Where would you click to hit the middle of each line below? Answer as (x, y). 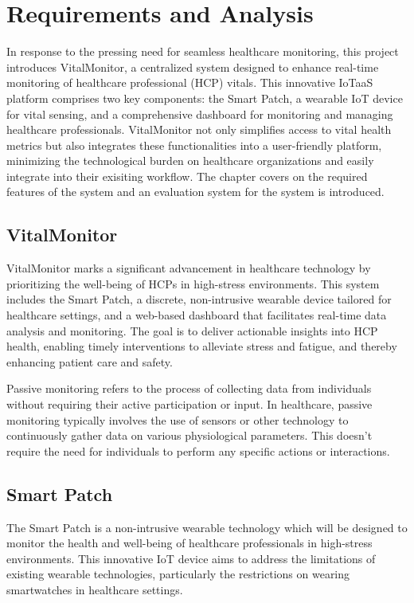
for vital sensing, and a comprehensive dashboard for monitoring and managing (200, 114)
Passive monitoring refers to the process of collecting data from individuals (189, 388)
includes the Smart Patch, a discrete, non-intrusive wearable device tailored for (199, 299)
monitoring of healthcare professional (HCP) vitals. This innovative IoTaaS (190, 82)
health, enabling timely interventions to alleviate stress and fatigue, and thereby (202, 346)
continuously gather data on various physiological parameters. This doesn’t (189, 435)
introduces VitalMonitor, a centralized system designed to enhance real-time (193, 67)
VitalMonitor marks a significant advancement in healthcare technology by (189, 268)
